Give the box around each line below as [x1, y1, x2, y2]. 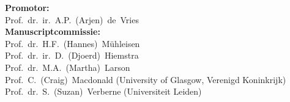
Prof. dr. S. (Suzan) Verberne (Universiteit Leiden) [5, 85, 202, 98]
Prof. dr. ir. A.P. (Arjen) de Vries [5, 13, 139, 26]
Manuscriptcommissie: [5, 25, 100, 38]
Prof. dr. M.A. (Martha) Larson [5, 60, 130, 73]
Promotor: [5, 1, 50, 13]
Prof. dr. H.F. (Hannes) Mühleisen [5, 37, 140, 49]
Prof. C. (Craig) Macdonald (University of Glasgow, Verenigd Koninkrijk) [5, 73, 286, 86]
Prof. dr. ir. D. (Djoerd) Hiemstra [5, 49, 139, 62]
